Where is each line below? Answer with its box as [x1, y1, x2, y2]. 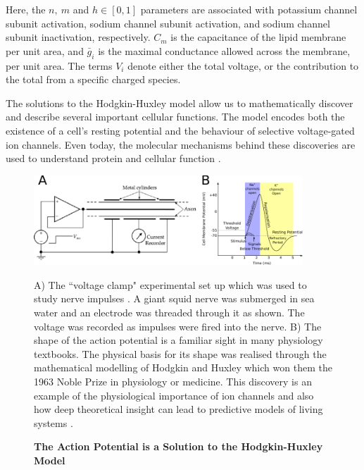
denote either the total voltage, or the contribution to [127, 58, 359, 73]
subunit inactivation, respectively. [6, 30, 151, 44]
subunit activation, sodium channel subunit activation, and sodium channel [6, 16, 330, 30]
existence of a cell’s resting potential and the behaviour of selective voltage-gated [6, 123, 355, 137]
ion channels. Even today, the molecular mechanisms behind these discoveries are [6, 137, 356, 151]
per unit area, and [6, 43, 84, 58]
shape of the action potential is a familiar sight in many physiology [34, 333, 323, 347]
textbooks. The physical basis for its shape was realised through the [34, 346, 327, 361]
